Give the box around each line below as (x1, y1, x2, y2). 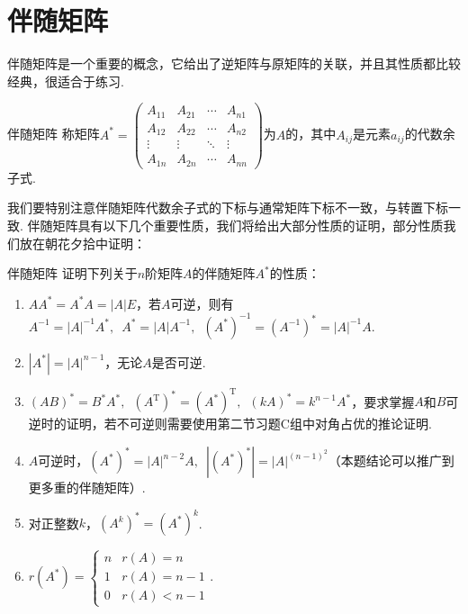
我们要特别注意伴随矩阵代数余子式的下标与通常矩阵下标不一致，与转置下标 (7, 198, 448, 217)
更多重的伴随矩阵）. (28, 478, 146, 497)
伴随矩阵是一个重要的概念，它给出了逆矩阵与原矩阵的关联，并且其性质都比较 (7, 54, 461, 73)
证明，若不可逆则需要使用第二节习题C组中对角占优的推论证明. (66, 414, 432, 433)
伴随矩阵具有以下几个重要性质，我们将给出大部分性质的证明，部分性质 (27, 216, 444, 235)
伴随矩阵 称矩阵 (7, 124, 100, 143)
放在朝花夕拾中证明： (19, 233, 146, 252)
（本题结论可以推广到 (328, 451, 454, 470)
